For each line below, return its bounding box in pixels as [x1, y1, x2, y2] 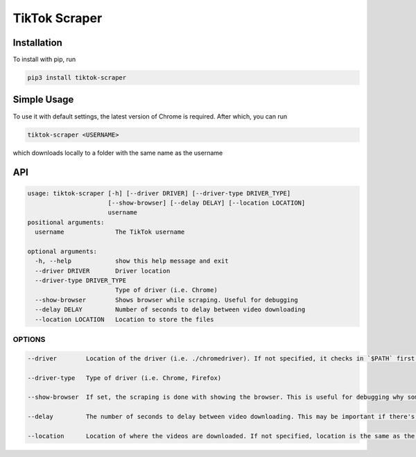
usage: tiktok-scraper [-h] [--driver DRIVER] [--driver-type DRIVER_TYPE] [27, 189, 291, 197]
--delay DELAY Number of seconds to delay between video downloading [35, 306, 306, 313]
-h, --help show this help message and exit [35, 257, 229, 265]
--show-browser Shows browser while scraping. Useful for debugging [35, 295, 298, 304]
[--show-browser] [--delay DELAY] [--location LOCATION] [107, 198, 306, 207]
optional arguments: [27, 247, 97, 255]
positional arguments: [27, 218, 105, 226]
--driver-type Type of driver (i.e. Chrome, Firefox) [27, 374, 222, 381]
